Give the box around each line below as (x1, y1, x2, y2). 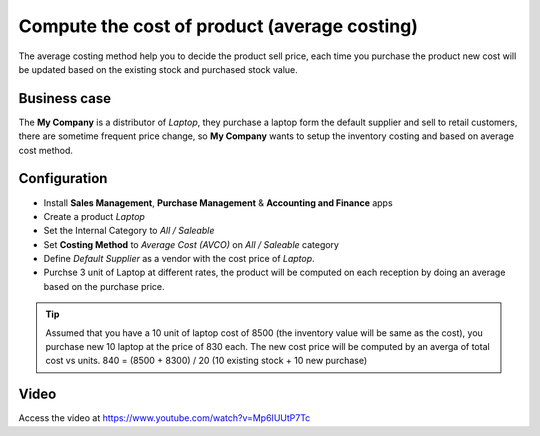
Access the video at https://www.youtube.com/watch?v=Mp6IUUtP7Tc (18, 412, 311, 424)
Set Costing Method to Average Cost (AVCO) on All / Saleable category (43, 238, 340, 250)
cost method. (18, 144, 74, 156)
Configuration (18, 170, 108, 187)
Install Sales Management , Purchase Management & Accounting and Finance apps (43, 196, 394, 209)
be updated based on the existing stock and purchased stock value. (18, 63, 299, 75)
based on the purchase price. (43, 280, 165, 292)
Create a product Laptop (43, 210, 145, 222)
